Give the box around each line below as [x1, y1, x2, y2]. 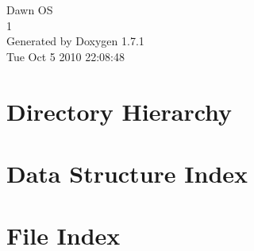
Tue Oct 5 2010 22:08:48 [6, 48, 125, 64]
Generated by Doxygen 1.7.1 [6, 33, 144, 49]
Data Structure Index [6, 156, 248, 189]
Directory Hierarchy [6, 95, 233, 127]
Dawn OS [6, 2, 53, 17]
